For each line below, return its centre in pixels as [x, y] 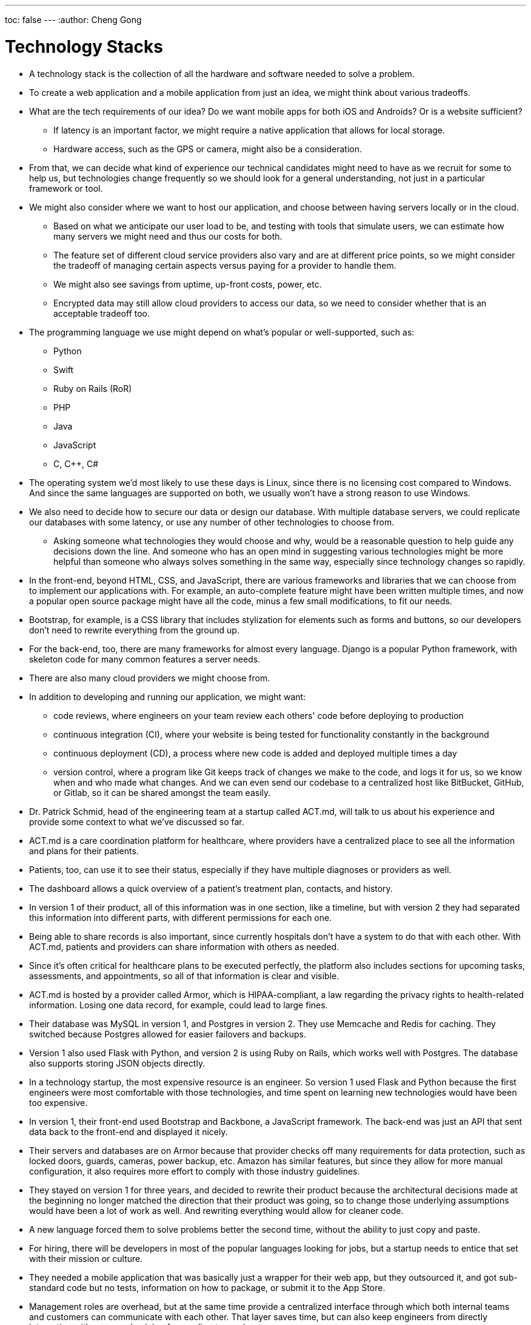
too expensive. [58, 1102]
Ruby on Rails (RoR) [93, 388]
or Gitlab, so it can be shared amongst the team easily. [162, 792]
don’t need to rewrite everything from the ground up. [134, 630]
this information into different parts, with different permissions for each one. [181, 917]
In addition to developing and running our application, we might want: [168, 696]
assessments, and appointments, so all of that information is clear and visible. [184, 976]
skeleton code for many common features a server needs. [145, 659]
